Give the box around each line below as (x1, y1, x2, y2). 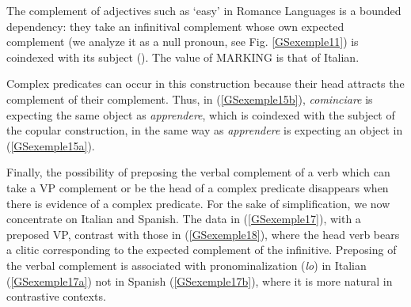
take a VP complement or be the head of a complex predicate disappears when (6, 179, 389, 195)
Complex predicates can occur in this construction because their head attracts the (6, 75, 405, 92)
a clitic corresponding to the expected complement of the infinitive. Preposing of (6, 241, 397, 258)
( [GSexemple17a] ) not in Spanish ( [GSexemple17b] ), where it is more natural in (6, 272, 393, 289)
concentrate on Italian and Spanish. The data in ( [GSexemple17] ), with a (6, 210, 361, 227)
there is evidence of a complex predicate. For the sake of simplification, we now (6, 195, 390, 211)
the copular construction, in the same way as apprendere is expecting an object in (6, 122, 403, 138)
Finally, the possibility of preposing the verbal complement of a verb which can (6, 164, 390, 180)
